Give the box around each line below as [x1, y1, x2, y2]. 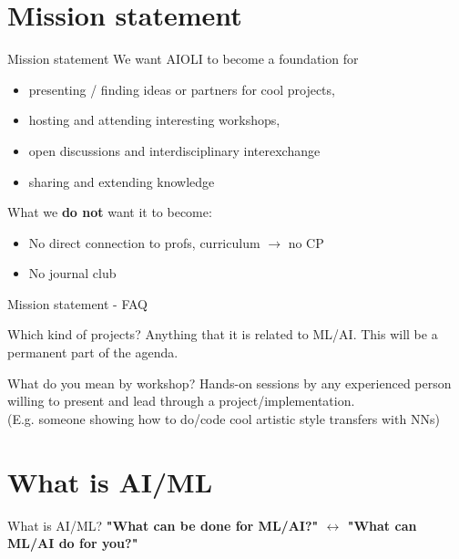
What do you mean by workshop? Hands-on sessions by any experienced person [7, 373, 452, 392]
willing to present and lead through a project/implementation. [7, 391, 355, 410]
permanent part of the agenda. [7, 343, 178, 362]
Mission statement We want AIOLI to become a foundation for [7, 49, 359, 68]
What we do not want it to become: [7, 202, 212, 222]
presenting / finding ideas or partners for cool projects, [28, 79, 335, 98]
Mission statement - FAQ [7, 294, 148, 313]
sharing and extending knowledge [28, 171, 215, 191]
